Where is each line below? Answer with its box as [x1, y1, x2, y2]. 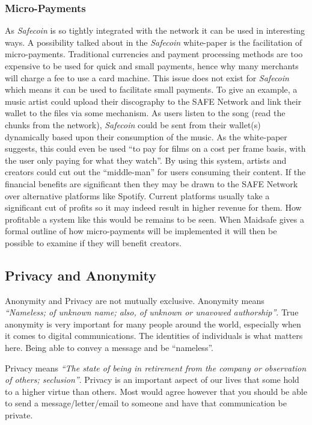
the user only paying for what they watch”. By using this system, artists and [5, 154, 287, 166]
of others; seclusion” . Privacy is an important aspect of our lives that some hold [5, 373, 299, 386]
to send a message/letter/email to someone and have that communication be [5, 397, 287, 409]
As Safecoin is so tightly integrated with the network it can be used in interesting [5, 24, 305, 37]
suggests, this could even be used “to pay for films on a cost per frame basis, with [5, 142, 306, 155]
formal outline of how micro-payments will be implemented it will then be [5, 225, 277, 237]
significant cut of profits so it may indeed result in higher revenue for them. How [5, 201, 302, 214]
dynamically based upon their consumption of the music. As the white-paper [5, 130, 287, 143]
